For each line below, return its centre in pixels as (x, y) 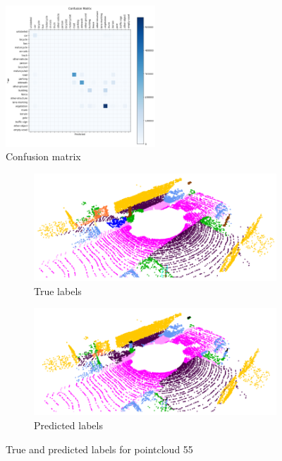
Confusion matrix (43, 156)
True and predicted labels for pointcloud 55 (99, 449)
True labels (58, 291)
